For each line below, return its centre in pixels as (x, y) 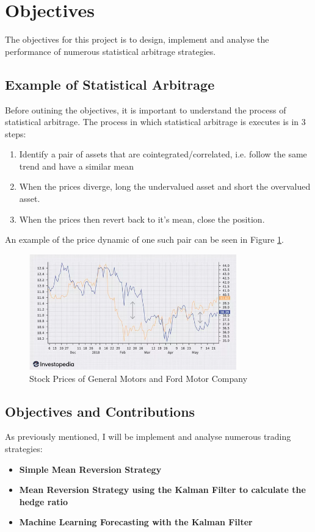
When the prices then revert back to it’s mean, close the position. (142, 219)
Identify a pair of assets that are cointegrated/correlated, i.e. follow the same (163, 154)
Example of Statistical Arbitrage (110, 84)
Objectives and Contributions (100, 411)
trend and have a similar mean (77, 166)
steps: (16, 133)
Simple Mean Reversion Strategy (90, 469)
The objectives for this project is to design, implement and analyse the (137, 39)
